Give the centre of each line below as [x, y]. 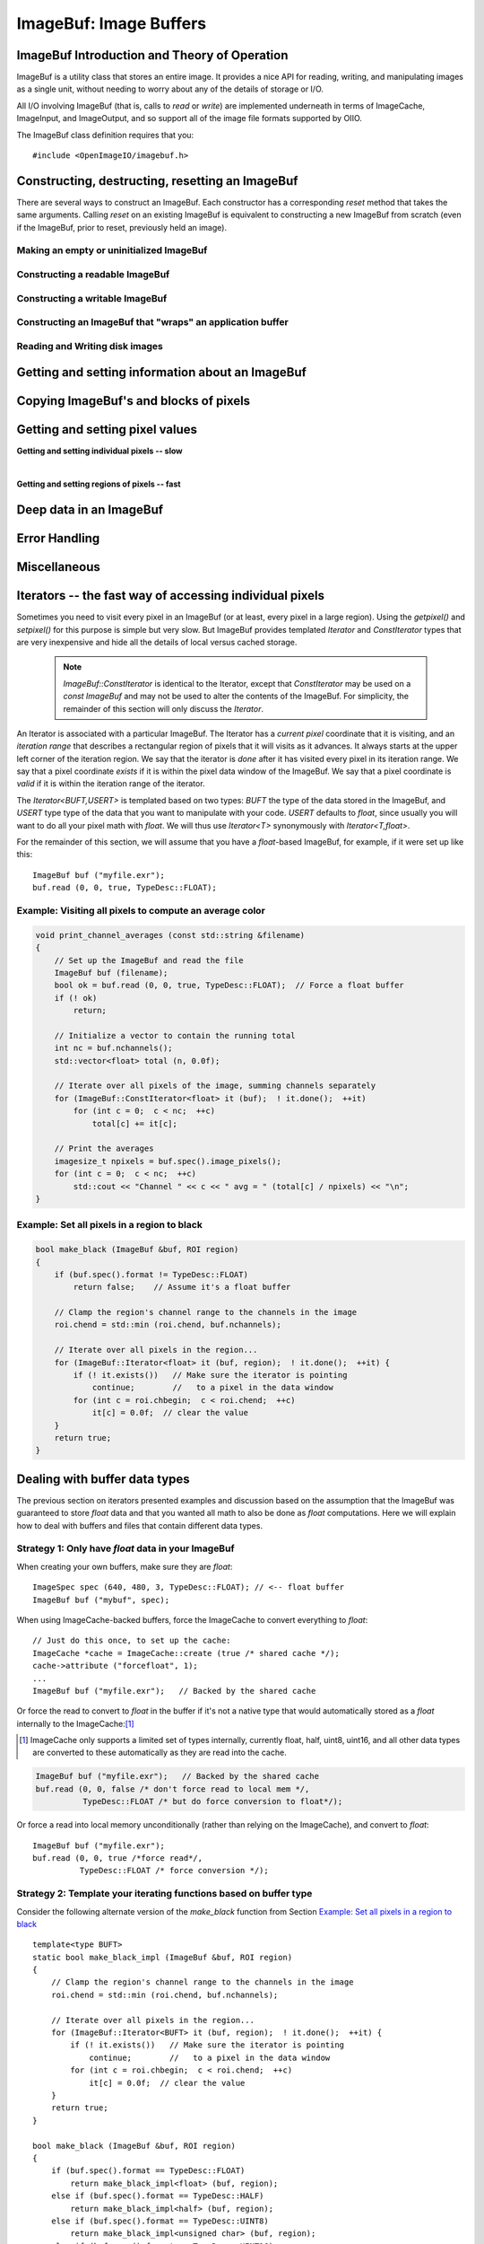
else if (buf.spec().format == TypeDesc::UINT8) [160, 2221]
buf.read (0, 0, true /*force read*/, [118, 1858]
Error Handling [58, 539]
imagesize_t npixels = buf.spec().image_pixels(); [168, 1161]
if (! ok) [76, 998]
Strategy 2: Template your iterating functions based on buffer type [164, 1894]
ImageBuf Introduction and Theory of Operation [152, 55]
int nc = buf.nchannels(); [114, 1048]
